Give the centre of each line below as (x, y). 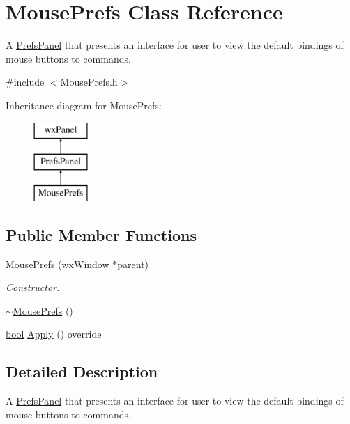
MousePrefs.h (89, 82)
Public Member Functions (101, 234)
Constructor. (33, 287)
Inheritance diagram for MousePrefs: (84, 105)
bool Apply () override (54, 334)
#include (25, 82)
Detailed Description (82, 371)
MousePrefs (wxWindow (58, 264)
